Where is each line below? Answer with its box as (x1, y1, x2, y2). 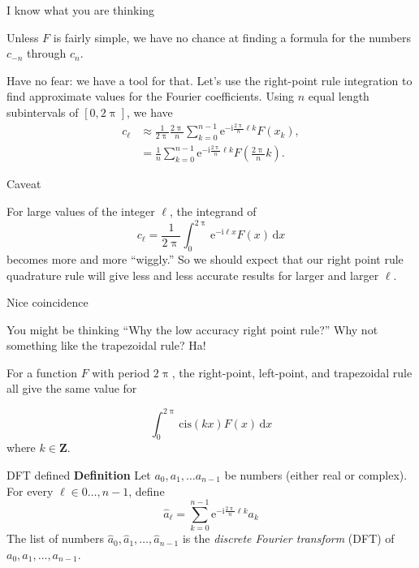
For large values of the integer (6, 203, 155, 220)
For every (6, 482, 54, 499)
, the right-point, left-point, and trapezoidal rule (171, 364, 413, 381)
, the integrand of (170, 203, 257, 220)
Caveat (6, 175, 41, 192)
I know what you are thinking (6, 2, 155, 18)
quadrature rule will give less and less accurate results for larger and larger (6, 266, 379, 283)
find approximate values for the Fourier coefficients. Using (6, 88, 295, 105)
